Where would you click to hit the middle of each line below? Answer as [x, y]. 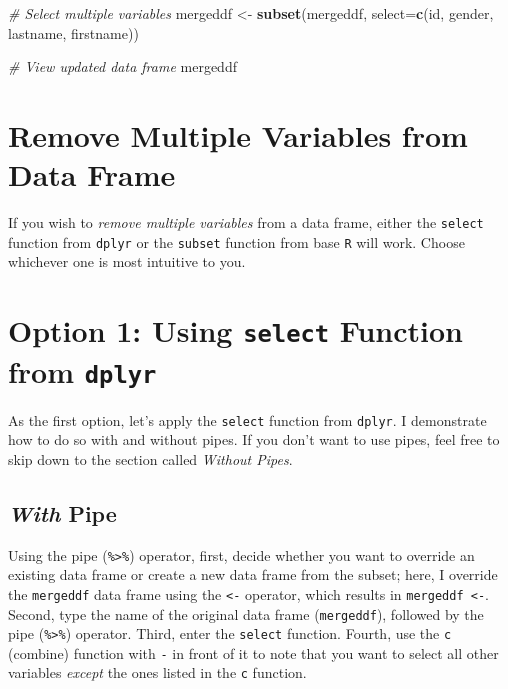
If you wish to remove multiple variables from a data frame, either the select [246, 222]
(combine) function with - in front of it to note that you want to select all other [253, 652]
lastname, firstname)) [73, 32]
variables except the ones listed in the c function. [157, 672]
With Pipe [62, 512]
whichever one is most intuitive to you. [127, 261]
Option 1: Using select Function [235, 330]
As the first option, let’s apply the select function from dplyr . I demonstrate [247, 419]
